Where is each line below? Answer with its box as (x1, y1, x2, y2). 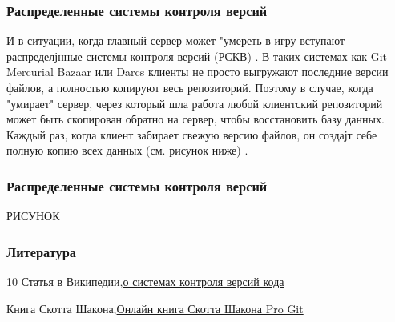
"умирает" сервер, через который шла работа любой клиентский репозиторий (6, 95, 383, 111)
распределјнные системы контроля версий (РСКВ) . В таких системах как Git (6, 47, 388, 64)
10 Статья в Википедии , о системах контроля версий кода (6, 273, 284, 289)
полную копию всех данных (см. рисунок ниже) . (6, 142, 248, 159)
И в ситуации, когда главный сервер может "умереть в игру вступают (6, 32, 345, 49)
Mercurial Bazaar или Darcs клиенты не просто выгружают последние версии (6, 63, 389, 80)
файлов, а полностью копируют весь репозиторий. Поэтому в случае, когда (6, 79, 373, 95)
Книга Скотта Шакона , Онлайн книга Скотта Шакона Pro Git (6, 300, 304, 316)
